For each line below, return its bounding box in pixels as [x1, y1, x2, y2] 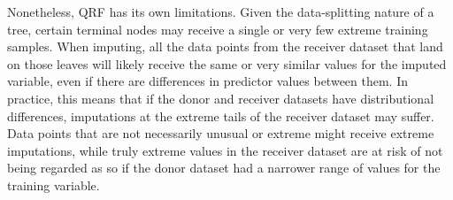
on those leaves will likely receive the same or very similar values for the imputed [7, 54, 447, 73]
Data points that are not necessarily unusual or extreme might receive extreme [7, 124, 434, 142]
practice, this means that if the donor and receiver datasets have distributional [7, 88, 434, 107]
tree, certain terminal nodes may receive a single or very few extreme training [7, 19, 428, 38]
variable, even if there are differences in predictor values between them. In [7, 72, 409, 90]
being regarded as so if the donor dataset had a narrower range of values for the [7, 158, 441, 177]
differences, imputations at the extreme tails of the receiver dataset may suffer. [7, 106, 434, 125]
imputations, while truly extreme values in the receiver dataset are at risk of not [7, 141, 443, 159]
